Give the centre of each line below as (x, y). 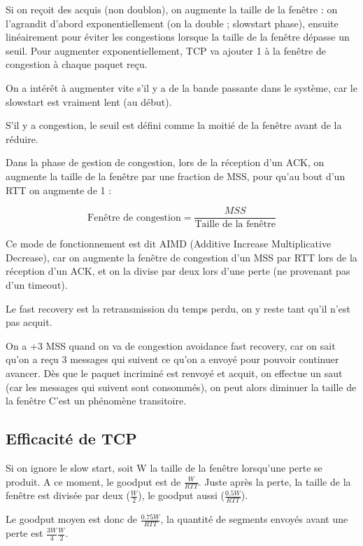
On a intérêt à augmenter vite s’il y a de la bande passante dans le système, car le (181, 87)
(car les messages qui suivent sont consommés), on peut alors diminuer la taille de (181, 387)
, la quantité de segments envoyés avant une (254, 519)
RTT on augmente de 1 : (59, 190)
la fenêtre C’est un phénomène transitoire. (96, 401)
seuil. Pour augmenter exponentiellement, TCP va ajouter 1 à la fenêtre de (166, 50)
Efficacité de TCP (71, 438)
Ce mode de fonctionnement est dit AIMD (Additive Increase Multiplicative (169, 244)
